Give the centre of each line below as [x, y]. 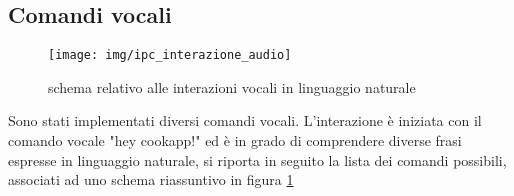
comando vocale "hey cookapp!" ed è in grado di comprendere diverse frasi [235, 140]
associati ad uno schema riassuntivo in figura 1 [151, 179]
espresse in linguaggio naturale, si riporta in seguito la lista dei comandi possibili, [257, 159]
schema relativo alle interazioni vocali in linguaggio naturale [232, 86]
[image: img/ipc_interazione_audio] [170, 55]
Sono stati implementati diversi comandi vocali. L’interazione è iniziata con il [245, 120]
